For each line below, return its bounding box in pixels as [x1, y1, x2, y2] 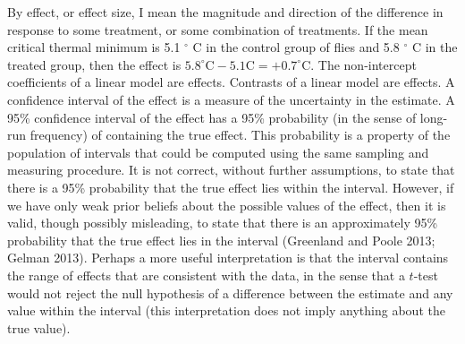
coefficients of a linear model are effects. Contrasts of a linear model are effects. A [7, 73, 455, 91]
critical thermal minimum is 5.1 [7, 38, 181, 56]
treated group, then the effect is [7, 55, 182, 73]
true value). [7, 318, 71, 337]
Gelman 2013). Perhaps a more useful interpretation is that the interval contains [7, 248, 449, 267]
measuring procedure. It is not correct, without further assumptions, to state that [7, 160, 455, 179]
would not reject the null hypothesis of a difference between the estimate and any [7, 283, 453, 302]
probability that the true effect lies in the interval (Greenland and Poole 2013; [7, 230, 435, 249]
